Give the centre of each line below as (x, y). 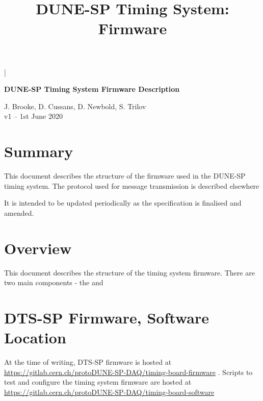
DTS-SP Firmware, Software (107, 317)
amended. (19, 212)
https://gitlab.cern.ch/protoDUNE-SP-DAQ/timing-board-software (109, 392)
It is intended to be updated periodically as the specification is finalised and (123, 203)
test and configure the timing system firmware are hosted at (98, 382)
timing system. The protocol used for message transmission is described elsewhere (132, 185)
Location (35, 337)
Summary (39, 151)
